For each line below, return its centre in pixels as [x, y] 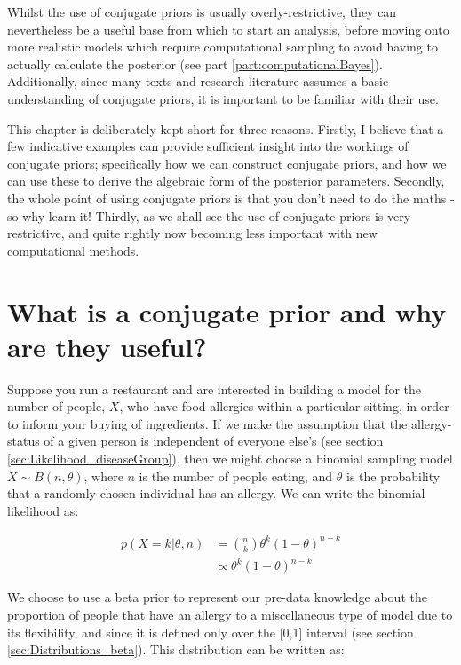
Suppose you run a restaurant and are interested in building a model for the [215, 388]
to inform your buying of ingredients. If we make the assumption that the [207, 423]
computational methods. [73, 250]
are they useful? [107, 346]
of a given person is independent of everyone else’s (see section [214, 441]
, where [103, 475]
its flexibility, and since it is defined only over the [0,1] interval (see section [211, 632]
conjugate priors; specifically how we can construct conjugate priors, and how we [227, 163]
